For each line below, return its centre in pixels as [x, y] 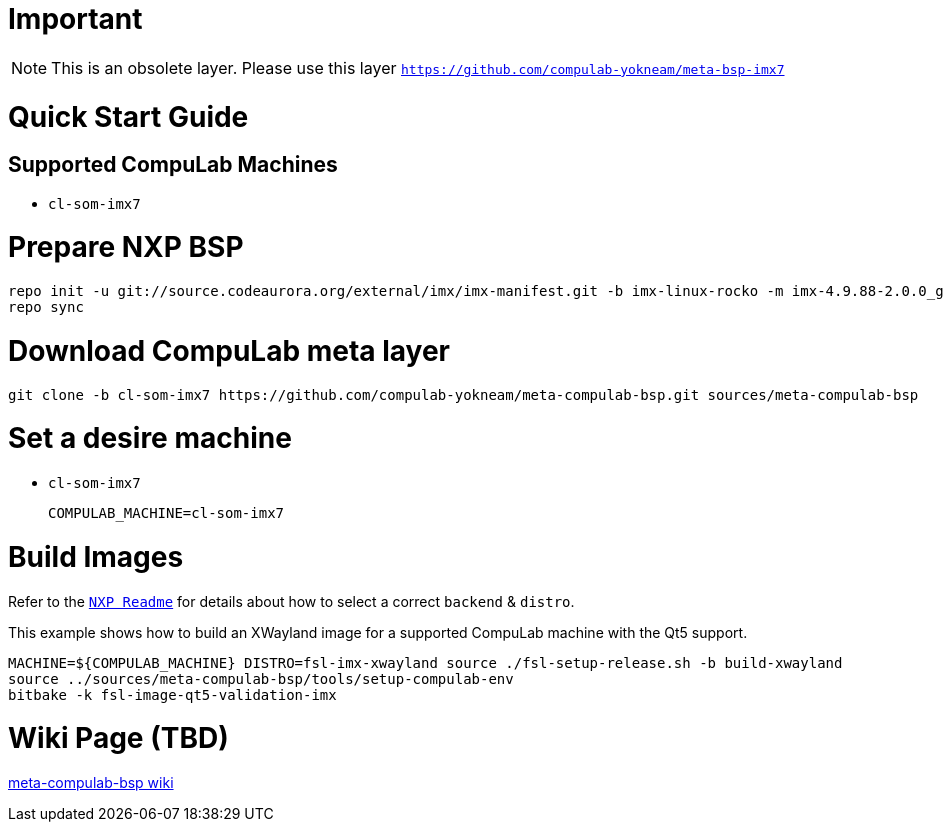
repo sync [46, 307]
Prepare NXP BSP [126, 247]
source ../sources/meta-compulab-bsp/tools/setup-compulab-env [261, 678]
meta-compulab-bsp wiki [91, 783]
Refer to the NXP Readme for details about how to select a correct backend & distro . [291, 601]
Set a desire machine [150, 438]
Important [75, 19]
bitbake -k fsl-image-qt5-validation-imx [172, 694]
